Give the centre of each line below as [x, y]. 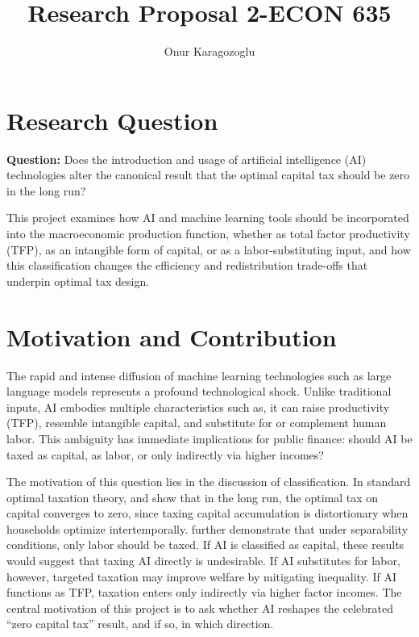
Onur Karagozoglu [209, 51]
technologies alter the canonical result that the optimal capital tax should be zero [208, 175]
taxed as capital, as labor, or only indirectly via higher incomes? [165, 454]
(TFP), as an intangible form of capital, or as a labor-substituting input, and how [209, 249]
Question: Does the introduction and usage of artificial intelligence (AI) [187, 159]
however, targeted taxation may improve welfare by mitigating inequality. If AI [201, 576]
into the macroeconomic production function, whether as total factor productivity [208, 234]
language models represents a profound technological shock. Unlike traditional [199, 391]
